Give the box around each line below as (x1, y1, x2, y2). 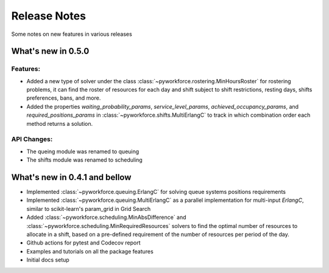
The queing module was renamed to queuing (26, 148, 140, 155)
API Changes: (11, 135, 53, 143)
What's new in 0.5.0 (11, 46, 90, 57)
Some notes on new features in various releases (11, 30, 132, 38)
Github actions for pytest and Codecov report (26, 239, 141, 246)
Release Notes (11, 9, 87, 22)
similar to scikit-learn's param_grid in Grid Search (26, 205, 151, 212)
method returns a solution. (26, 120, 93, 127)
